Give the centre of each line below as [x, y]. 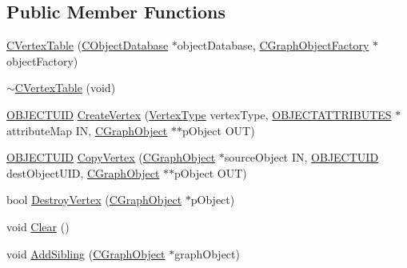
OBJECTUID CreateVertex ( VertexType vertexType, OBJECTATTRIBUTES [199, 114]
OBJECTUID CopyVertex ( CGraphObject [111, 157]
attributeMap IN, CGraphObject [87, 130]
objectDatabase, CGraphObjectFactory [273, 45]
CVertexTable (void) [65, 88]
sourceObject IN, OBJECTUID [301, 157]
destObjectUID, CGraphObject [83, 172]
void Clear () [38, 226]
